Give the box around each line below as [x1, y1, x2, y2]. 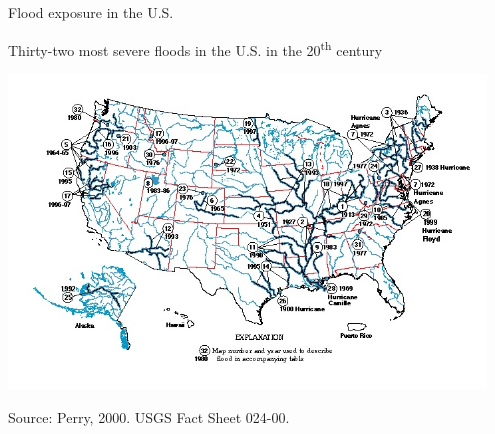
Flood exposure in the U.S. [8, 2, 174, 22]
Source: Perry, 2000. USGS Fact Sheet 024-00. [8, 406, 290, 427]
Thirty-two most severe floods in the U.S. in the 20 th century [8, 36, 383, 60]
